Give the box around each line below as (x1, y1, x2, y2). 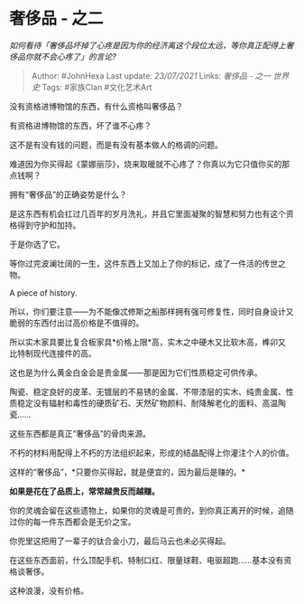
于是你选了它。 (9, 239, 65, 250)
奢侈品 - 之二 (9, 8, 104, 29)
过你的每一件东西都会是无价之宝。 (9, 516, 136, 527)
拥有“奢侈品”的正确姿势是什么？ (9, 189, 128, 200)
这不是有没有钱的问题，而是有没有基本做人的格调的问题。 (9, 139, 223, 150)
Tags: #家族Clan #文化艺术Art (41, 81, 152, 92)
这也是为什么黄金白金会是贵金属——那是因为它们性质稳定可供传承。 (9, 367, 263, 378)
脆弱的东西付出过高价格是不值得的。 (9, 317, 144, 328)
